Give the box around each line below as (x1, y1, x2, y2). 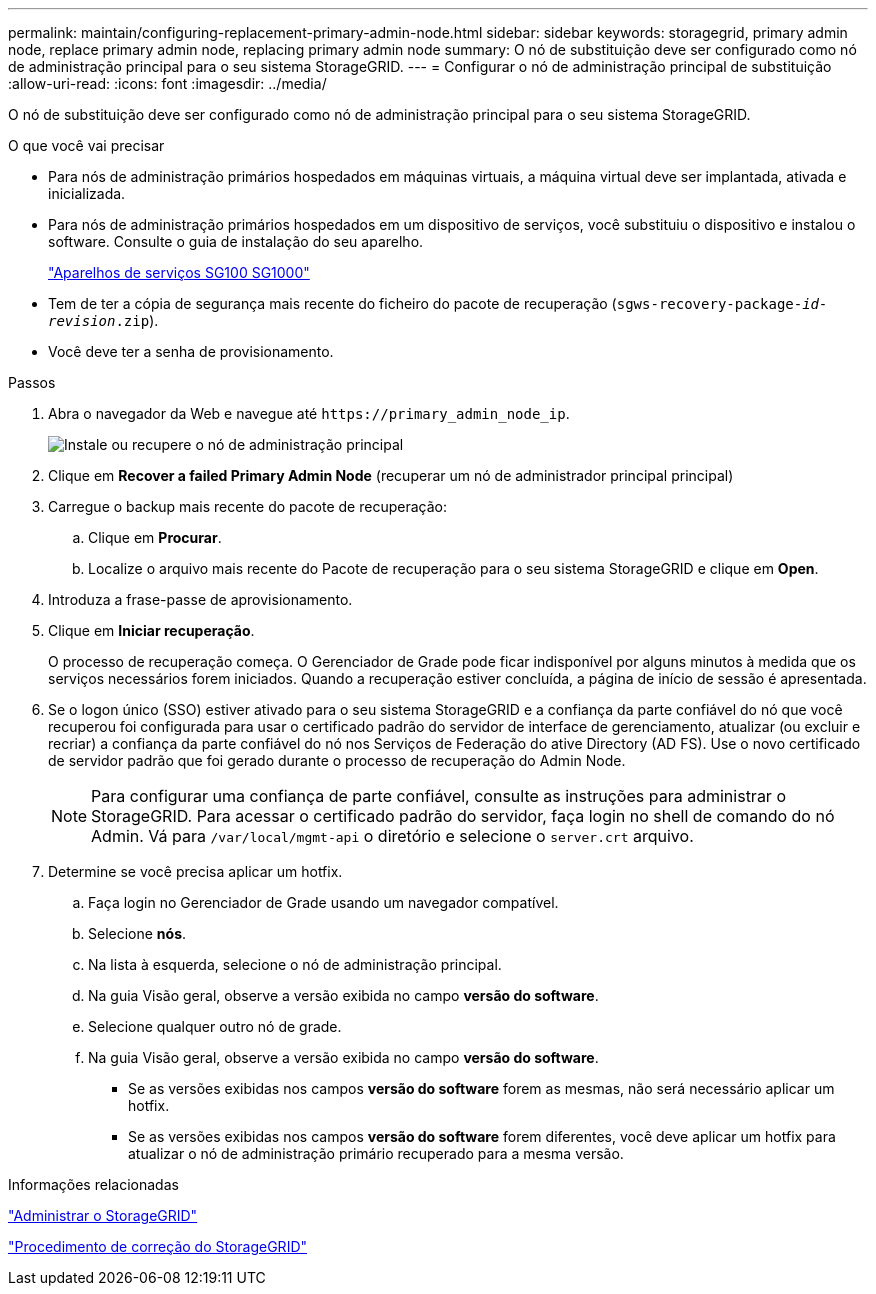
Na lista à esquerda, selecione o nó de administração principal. (88, 956, 502, 973)
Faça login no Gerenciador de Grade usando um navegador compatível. (88, 894, 559, 911)
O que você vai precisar (8, 137, 165, 154)
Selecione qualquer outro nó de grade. (88, 1018, 342, 1035)
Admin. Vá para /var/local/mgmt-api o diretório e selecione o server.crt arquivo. (91, 826, 694, 846)
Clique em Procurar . (88, 529, 222, 546)
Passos (8, 374, 56, 391)
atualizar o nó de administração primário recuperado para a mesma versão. (128, 1145, 624, 1162)
